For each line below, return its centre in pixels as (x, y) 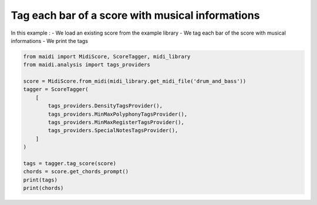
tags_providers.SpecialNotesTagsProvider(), (113, 130)
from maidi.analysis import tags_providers (87, 65)
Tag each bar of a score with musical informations (135, 15)
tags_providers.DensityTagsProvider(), (105, 106)
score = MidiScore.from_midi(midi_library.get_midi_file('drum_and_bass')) (135, 81)
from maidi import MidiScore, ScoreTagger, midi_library (107, 56)
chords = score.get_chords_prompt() (76, 172)
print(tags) (41, 180)
